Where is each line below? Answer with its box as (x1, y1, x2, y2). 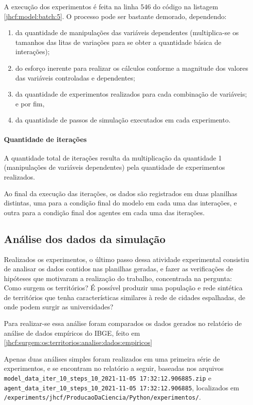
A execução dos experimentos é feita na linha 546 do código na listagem (4, 1, 218, 11)
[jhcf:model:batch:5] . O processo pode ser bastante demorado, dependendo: (4, 11, 227, 21)
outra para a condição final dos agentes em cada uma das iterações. (4, 207, 205, 217)
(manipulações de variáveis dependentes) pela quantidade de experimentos (4, 162, 225, 172)
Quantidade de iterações (4, 134, 87, 144)
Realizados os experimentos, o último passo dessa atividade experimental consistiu (4, 254, 249, 264)
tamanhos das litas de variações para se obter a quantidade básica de (15, 37, 221, 47)
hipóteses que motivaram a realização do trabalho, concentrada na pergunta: (4, 273, 232, 283)
